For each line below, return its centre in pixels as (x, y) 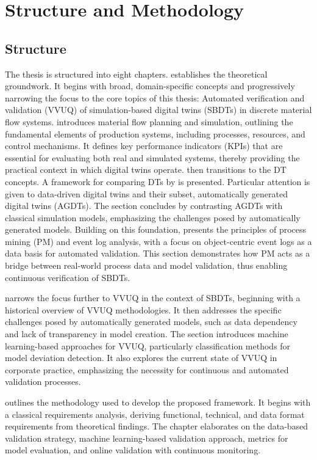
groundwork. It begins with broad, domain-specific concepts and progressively (150, 86)
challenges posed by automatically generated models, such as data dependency (151, 322)
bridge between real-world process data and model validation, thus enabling (146, 265)
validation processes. (43, 382)
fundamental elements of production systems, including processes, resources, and (155, 133)
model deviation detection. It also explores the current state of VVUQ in (141, 358)
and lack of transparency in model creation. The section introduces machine (147, 334)
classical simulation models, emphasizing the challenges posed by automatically (153, 217)
